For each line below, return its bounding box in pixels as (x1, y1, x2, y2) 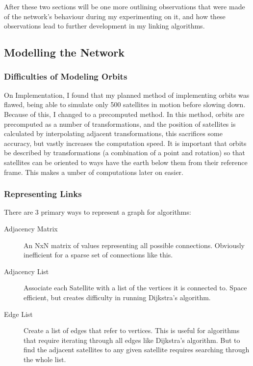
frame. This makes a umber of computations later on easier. (4, 167, 183, 177)
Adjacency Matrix (4, 223, 58, 233)
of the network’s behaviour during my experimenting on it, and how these (4, 11, 226, 21)
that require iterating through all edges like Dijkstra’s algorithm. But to (24, 335, 240, 345)
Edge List (4, 309, 33, 319)
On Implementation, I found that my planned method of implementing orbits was (4, 89, 250, 100)
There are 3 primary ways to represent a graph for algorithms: (4, 207, 191, 217)
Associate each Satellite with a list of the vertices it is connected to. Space (24, 282, 247, 293)
